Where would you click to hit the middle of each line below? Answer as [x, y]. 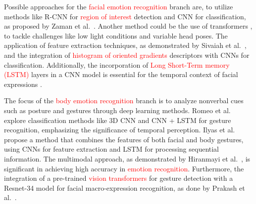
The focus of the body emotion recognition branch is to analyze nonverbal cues [124, 101]
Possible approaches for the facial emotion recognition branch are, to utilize [119, 6]
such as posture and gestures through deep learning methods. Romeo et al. [117, 110]
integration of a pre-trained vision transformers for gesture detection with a [119, 178]
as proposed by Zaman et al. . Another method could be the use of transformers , [128, 26]
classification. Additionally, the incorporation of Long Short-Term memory [117, 64]
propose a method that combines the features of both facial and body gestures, [124, 139]
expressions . [23, 84]
